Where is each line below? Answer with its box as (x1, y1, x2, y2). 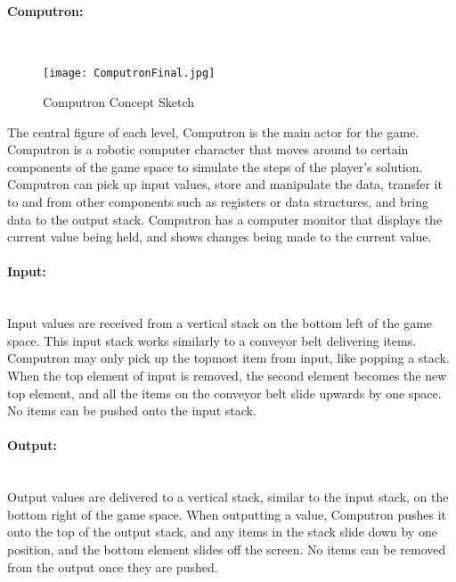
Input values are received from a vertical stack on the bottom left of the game (7, 314, 433, 332)
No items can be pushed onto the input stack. (7, 401, 256, 420)
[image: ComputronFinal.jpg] (43, 67, 216, 80)
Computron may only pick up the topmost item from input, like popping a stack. (7, 348, 450, 367)
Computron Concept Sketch (43, 93, 194, 111)
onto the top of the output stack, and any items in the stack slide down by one (7, 522, 437, 541)
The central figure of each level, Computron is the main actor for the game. (7, 122, 419, 141)
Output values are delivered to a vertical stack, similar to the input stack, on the (7, 488, 449, 506)
